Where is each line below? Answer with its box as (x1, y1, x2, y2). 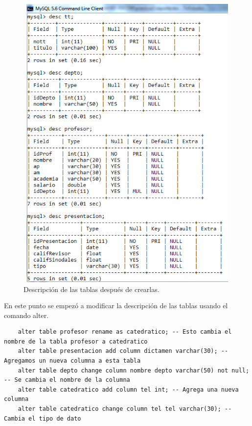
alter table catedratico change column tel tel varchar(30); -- (18, 405, 232, 413)
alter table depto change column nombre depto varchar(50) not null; (18, 367, 250, 374)
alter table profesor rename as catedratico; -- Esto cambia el (18, 328, 232, 336)
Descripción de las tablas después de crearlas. (23, 284, 160, 294)
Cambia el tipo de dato (4, 415, 81, 422)
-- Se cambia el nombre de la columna (4, 376, 130, 384)
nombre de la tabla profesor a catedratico (4, 338, 148, 345)
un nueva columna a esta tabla (39, 357, 141, 365)
